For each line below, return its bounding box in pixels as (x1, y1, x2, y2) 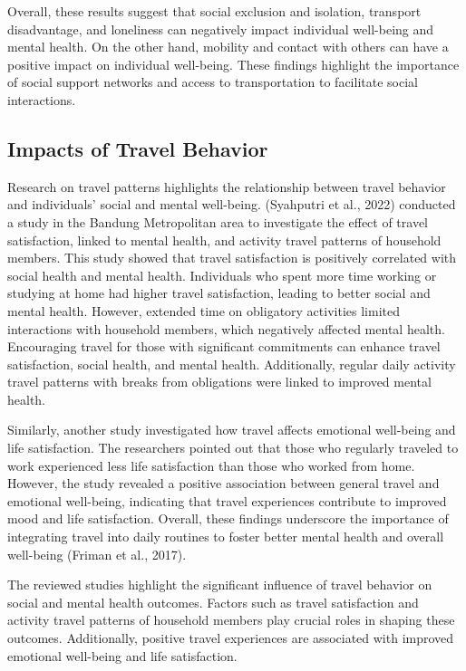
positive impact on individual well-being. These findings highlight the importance (7, 54, 460, 73)
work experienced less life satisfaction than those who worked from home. (7, 455, 415, 474)
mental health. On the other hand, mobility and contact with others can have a (7, 37, 449, 56)
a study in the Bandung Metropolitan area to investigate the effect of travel (7, 212, 429, 231)
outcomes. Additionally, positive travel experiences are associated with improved (7, 628, 454, 647)
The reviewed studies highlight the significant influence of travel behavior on (7, 575, 432, 594)
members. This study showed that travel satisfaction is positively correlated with (7, 248, 457, 267)
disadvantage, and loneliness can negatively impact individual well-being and (7, 19, 434, 38)
